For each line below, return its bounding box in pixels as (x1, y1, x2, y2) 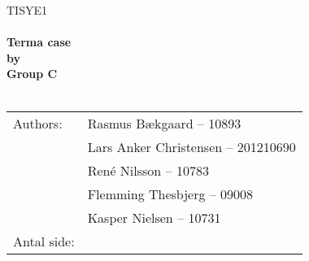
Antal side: (13, 231, 75, 250)
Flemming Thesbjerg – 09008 (87, 184, 254, 203)
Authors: (13, 113, 63, 133)
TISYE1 (7, 2, 47, 18)
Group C (7, 65, 58, 82)
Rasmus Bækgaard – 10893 (87, 113, 242, 133)
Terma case (7, 33, 72, 50)
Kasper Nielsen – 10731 (87, 207, 221, 227)
